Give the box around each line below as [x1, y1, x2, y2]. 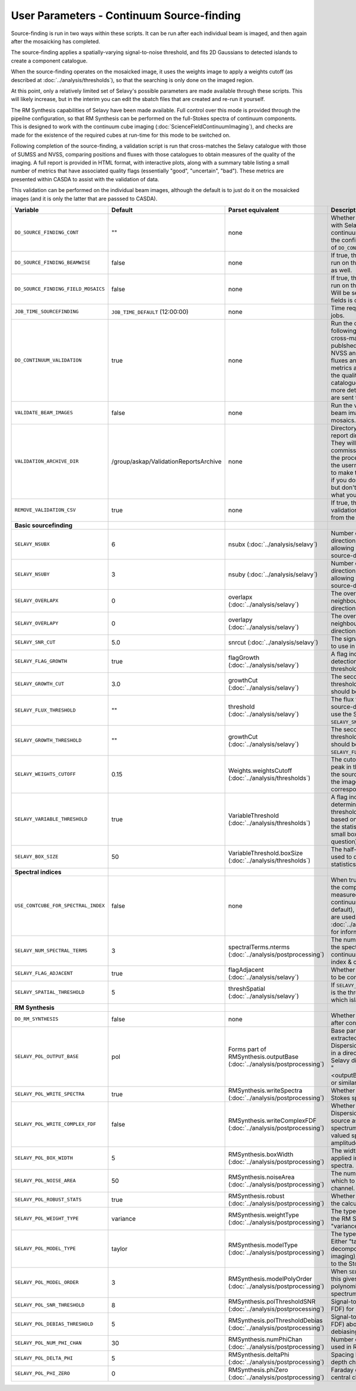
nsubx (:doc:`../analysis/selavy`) [228, 540, 317, 548]
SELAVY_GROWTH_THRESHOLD [14, 737, 82, 744]
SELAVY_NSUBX [14, 541, 50, 547]
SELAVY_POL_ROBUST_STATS [14, 1197, 82, 1203]
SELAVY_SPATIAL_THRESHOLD [14, 989, 85, 996]
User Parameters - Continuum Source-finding [11, 9, 241, 22]
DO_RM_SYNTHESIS [14, 1016, 59, 1022]
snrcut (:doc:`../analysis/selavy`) [228, 638, 319, 646]
